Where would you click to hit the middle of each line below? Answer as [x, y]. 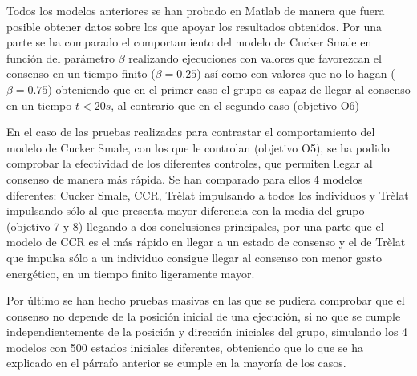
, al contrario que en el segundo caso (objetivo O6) [235, 105]
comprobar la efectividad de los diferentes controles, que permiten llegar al [190, 163]
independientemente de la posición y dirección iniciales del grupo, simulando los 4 [207, 332]
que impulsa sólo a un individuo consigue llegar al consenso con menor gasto [194, 257]
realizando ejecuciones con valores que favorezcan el [255, 57]
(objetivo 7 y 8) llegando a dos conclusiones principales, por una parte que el [195, 226]
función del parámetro [61, 57]
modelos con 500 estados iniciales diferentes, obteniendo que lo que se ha [185, 347]
